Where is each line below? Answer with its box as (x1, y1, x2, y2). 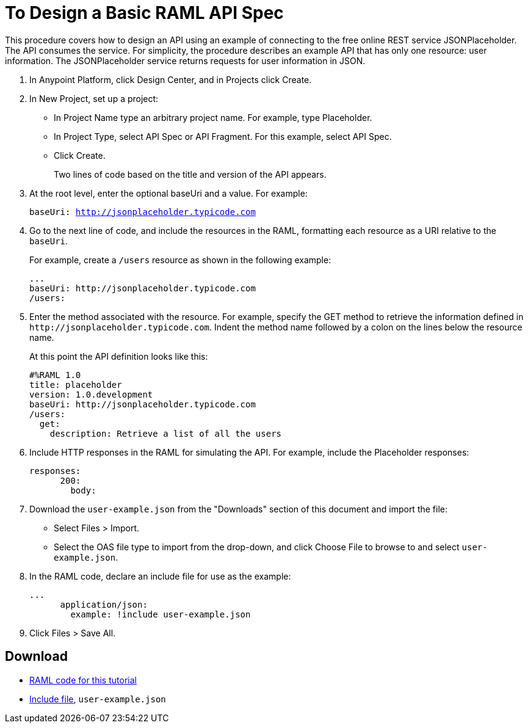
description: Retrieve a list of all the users (49, 428, 282, 439)
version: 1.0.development (29, 389, 153, 399)
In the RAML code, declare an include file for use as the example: (29, 570, 291, 581)
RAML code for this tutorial (29, 674, 137, 685)
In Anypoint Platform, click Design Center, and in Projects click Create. (29, 74, 312, 85)
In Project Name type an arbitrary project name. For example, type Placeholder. (54, 112, 372, 123)
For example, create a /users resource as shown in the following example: (29, 254, 331, 265)
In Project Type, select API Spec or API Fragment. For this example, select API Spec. (54, 131, 392, 142)
